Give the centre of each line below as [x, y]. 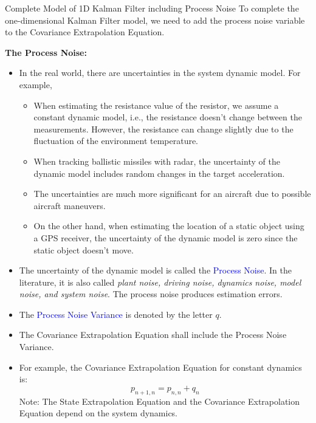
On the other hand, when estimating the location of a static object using [169, 226]
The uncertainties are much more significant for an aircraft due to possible [172, 194]
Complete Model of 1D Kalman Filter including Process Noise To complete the [152, 8]
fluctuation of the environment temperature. [116, 141]
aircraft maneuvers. [70, 205]
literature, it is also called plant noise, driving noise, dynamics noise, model [160, 282]
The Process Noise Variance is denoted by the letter [116, 314]
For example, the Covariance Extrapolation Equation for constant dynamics [160, 367]
